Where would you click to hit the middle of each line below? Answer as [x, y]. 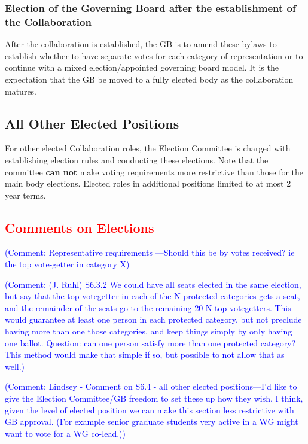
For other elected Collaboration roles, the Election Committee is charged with [148, 148]
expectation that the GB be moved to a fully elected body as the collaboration [149, 79]
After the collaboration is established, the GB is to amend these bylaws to [141, 44]
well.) [15, 366]
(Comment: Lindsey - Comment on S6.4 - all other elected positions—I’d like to [151, 386]
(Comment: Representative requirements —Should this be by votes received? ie [150, 252]
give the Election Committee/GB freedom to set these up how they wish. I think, [154, 398]
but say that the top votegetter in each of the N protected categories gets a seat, [153, 296]
